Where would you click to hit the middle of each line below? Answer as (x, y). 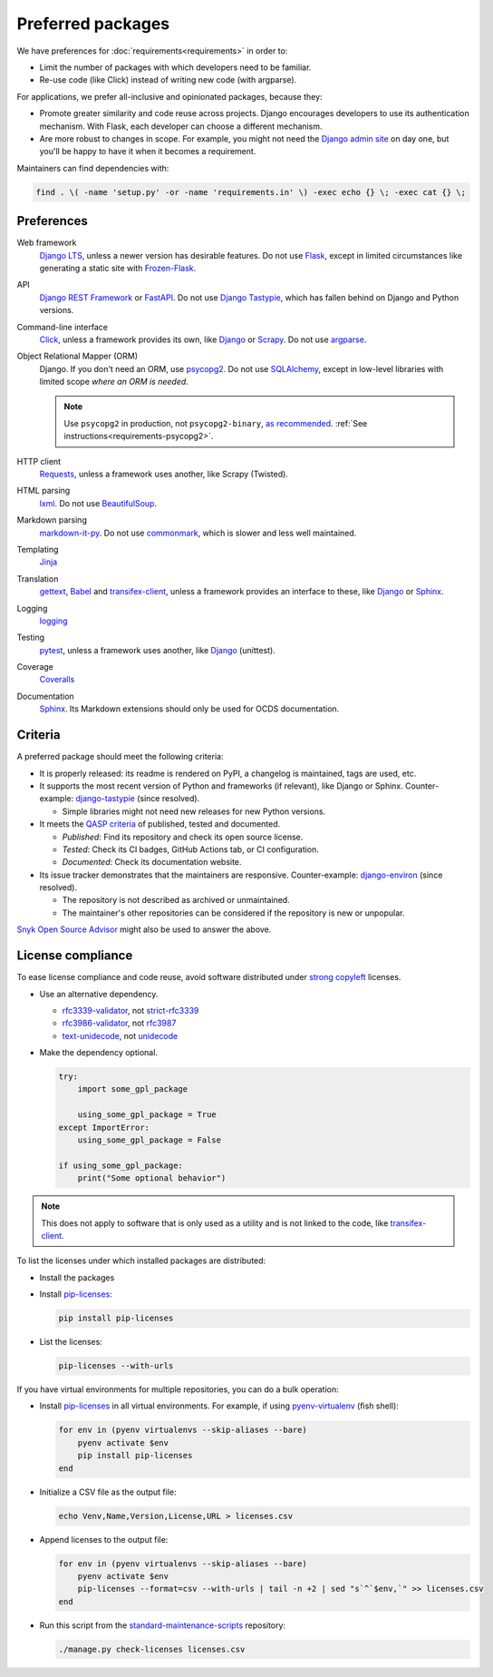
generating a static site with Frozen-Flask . (118, 268)
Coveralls (57, 680)
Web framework (47, 243)
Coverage (35, 667)
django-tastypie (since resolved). (138, 799)
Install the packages (77, 1277)
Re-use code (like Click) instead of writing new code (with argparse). (168, 80)
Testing (31, 637)
